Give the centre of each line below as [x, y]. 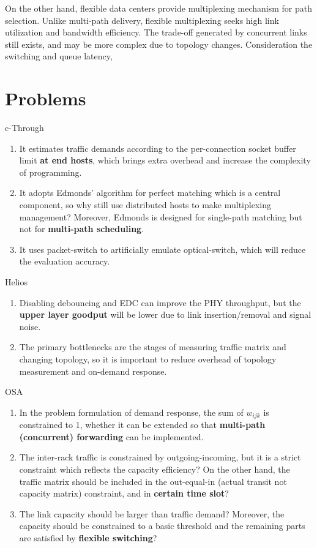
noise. [30, 326]
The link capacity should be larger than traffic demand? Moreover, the [152, 513]
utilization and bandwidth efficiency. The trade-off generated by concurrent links [156, 32]
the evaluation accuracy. [65, 261]
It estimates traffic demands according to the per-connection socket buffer [158, 148]
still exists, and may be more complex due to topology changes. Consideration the [159, 44]
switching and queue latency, [59, 56]
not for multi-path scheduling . [82, 229]
